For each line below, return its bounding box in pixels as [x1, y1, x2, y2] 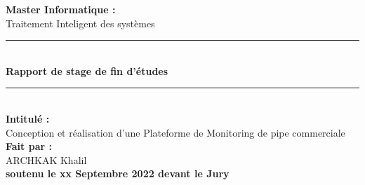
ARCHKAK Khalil [6, 152, 87, 167]
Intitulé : [6, 111, 50, 125]
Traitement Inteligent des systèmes [6, 15, 155, 30]
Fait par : [6, 139, 52, 153]
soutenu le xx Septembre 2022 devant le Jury [6, 166, 230, 181]
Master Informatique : [6, 2, 116, 16]
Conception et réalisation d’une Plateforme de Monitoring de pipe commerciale [6, 125, 345, 139]
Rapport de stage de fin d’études [6, 63, 168, 78]
